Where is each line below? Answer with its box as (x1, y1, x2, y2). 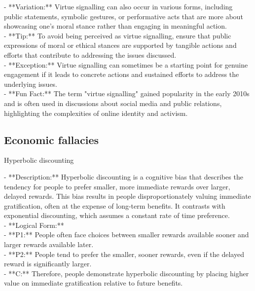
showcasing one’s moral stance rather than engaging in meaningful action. (4, 21, 227, 31)
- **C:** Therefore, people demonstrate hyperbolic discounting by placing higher (4, 268, 249, 278)
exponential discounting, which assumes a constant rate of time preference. (4, 210, 230, 220)
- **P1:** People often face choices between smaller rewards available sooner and (4, 229, 249, 240)
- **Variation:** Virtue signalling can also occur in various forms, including (4, 1, 233, 11)
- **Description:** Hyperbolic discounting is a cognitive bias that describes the (4, 171, 243, 182)
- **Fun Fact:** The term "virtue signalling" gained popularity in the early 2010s (4, 88, 250, 99)
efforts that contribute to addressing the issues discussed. (4, 49, 177, 60)
